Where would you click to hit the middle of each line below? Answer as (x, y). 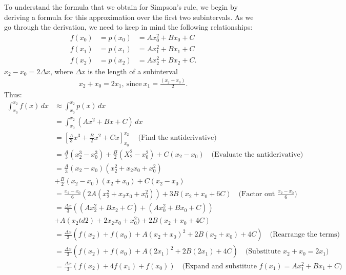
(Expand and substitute (219, 266)
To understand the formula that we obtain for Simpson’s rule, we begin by (121, 7)
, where (62, 71)
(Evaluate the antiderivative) (257, 154)
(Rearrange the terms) (305, 235)
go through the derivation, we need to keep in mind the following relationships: (128, 27)
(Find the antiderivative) (177, 138)
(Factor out (257, 194)
